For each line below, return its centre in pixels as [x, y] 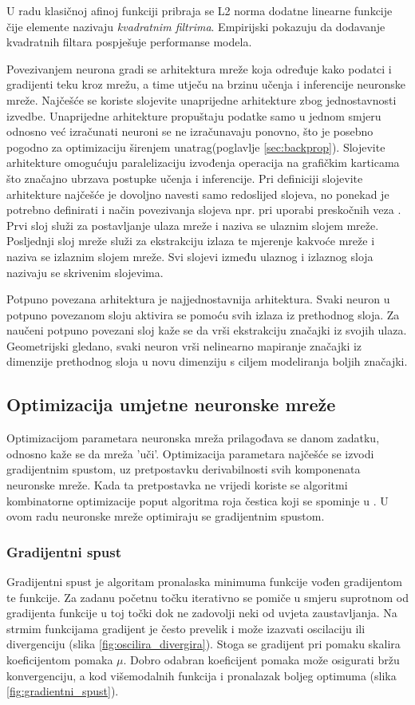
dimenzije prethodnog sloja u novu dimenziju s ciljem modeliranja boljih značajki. [207, 361]
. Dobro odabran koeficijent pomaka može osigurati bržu [261, 660]
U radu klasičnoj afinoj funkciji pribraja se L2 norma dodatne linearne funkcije [200, 10]
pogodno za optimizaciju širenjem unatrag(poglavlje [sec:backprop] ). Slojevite [196, 147]
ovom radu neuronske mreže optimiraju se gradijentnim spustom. [166, 516]
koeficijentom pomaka [60, 660]
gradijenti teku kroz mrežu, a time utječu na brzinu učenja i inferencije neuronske [206, 84]
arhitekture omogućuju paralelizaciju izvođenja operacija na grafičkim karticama [203, 162]
